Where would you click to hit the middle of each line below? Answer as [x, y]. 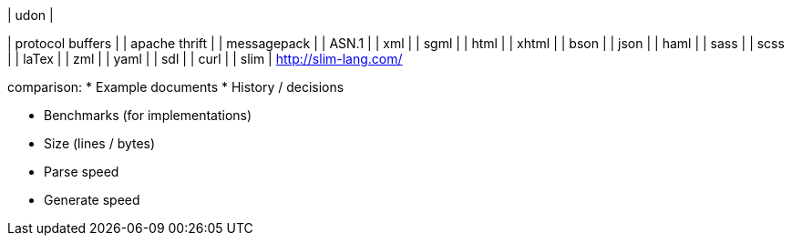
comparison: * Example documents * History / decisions [176, 87]
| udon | [31, 15]
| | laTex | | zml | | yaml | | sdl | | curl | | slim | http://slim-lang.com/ [205, 59]
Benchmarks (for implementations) [148, 115]
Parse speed [82, 172]
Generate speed [92, 200]
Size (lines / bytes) [100, 143]
